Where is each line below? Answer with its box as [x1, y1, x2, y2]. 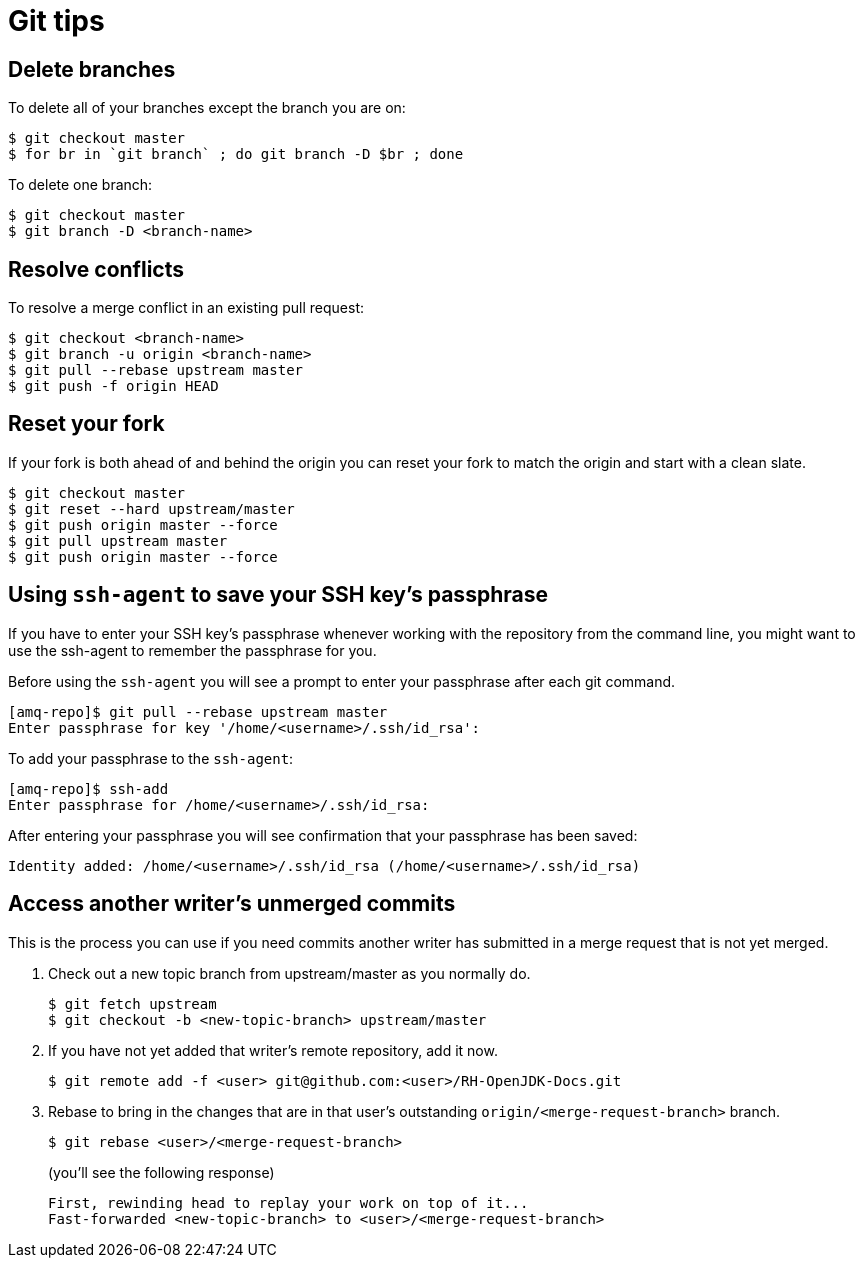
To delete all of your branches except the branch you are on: [8, 99, 406, 117]
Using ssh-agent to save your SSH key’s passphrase [8, 582, 548, 608]
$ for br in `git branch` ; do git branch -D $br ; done [8, 146, 464, 163]
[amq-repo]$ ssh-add [8, 780, 169, 797]
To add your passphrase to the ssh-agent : [8, 749, 294, 767]
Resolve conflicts [8, 256, 184, 282]
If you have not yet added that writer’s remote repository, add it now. [48, 1041, 498, 1059]
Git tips [8, 4, 105, 38]
